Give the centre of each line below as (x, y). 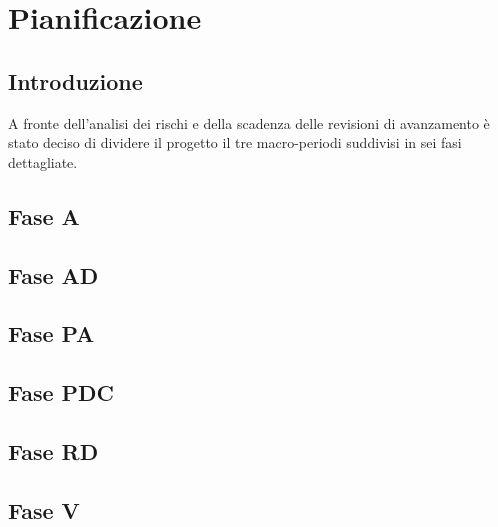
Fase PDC (61, 392)
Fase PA (51, 333)
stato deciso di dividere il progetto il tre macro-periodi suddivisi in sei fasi (235, 142)
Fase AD (53, 274)
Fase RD (53, 450)
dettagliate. (43, 161)
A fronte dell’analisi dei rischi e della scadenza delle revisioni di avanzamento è (249, 122)
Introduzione (75, 80)
